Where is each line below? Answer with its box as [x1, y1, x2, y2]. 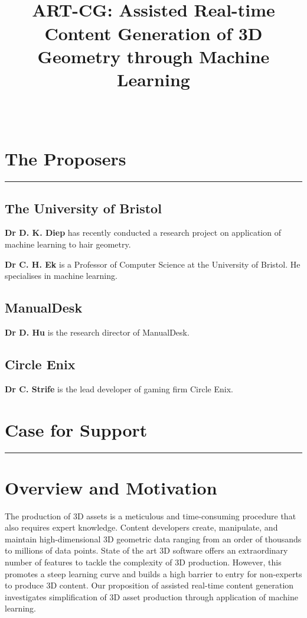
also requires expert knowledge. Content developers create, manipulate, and [5, 521, 278, 534]
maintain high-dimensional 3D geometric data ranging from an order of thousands [5, 532, 302, 545]
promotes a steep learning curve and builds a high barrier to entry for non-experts [5, 567, 302, 580]
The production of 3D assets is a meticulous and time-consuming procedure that [5, 509, 296, 522]
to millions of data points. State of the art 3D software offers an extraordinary [5, 544, 288, 557]
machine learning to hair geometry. [5, 238, 131, 251]
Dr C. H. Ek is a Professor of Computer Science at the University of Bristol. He [5, 258, 301, 270]
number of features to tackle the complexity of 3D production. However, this [5, 556, 282, 568]
